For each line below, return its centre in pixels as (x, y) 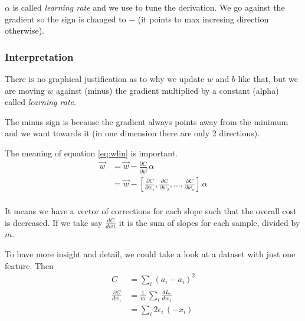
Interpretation (39, 56)
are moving (25, 90)
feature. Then (29, 265)
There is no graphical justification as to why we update (105, 78)
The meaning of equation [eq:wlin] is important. (91, 153)
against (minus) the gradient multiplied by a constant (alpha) (168, 90)
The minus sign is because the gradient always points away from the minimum (147, 121)
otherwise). (25, 30)
